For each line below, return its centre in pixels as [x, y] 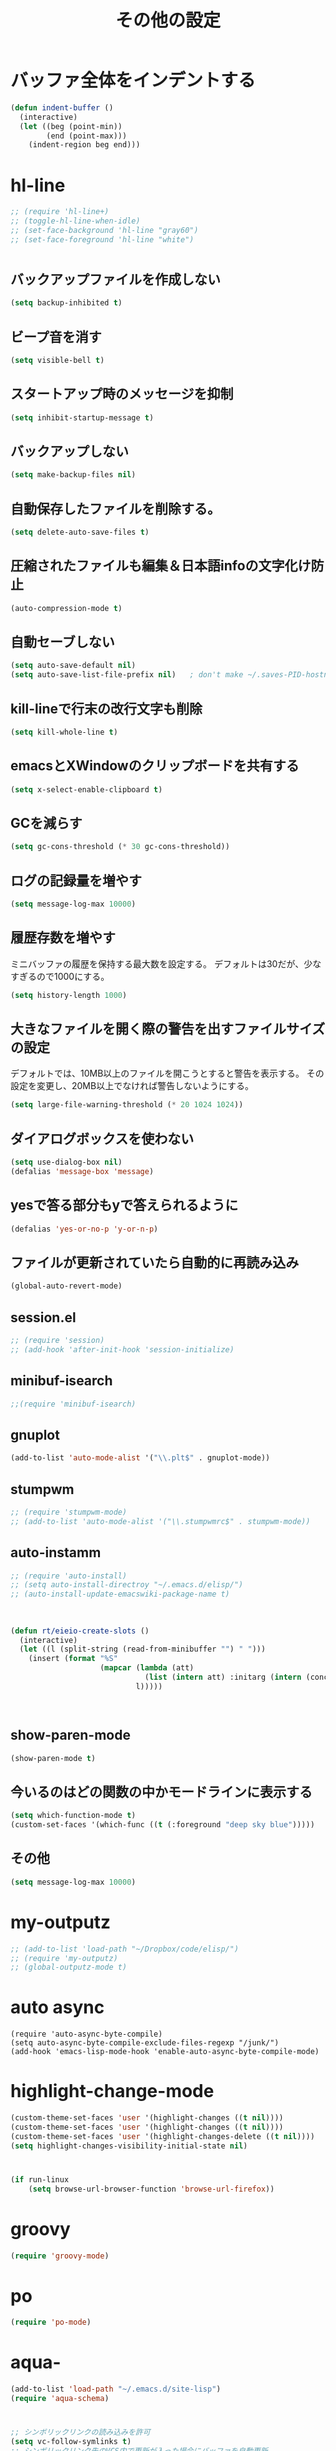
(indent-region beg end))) [84, 145]
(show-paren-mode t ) [53, 1758]
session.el [43, 1317]
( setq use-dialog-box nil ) [66, 1162]
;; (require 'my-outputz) [64, 1958]
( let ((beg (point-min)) [71, 126]
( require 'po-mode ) [51, 2322]
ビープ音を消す [56, 336]
